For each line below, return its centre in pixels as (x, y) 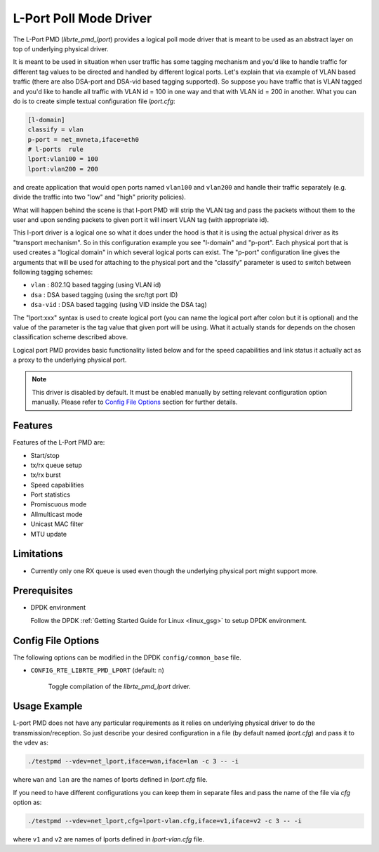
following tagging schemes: (53, 272)
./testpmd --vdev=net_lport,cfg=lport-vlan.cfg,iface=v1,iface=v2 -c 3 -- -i (165, 821)
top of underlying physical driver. (61, 48)
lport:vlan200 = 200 (63, 169)
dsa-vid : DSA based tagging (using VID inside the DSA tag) (119, 305)
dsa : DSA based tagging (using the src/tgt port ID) (104, 294)
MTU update (48, 534)
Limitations (38, 554)
